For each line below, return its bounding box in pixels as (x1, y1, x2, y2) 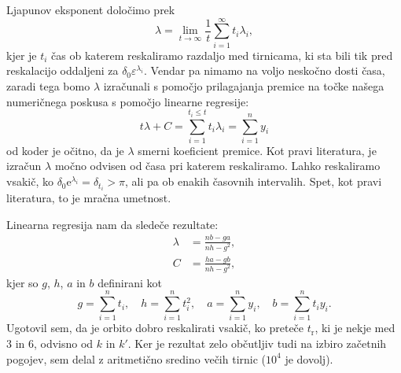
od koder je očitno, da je (6, 142, 124, 158)
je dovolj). (285, 350, 333, 367)
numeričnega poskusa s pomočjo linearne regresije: (6, 93, 249, 109)
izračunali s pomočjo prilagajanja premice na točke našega (103, 77, 384, 94)
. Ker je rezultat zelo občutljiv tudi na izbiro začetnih (127, 335, 387, 352)
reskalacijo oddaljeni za (6, 62, 119, 79)
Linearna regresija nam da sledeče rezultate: (6, 216, 219, 232)
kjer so (6, 274, 39, 290)
